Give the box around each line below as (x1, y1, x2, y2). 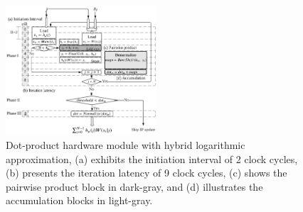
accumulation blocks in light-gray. (6, 193, 153, 208)
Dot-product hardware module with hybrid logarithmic (6, 138, 245, 152)
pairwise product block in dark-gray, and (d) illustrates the (6, 179, 263, 194)
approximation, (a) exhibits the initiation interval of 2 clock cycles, (6, 151, 298, 166)
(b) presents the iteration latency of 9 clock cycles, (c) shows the (6, 165, 287, 180)
